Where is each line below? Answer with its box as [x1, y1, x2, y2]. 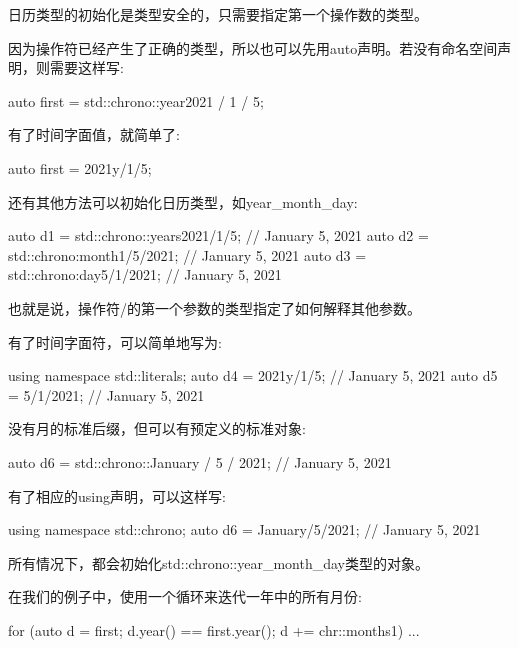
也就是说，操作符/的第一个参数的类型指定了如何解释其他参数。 [8, 297, 421, 318]
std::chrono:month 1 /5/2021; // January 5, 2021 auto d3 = [8, 244, 367, 265]
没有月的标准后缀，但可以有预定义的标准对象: [8, 418, 306, 439]
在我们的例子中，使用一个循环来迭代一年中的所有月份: [8, 586, 362, 607]
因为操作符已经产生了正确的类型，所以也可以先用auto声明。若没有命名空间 [8, 37, 498, 58]
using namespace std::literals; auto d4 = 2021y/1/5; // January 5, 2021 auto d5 [8, 365, 498, 386]
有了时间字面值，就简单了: [8, 124, 180, 145]
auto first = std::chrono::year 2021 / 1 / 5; [8, 90, 264, 111]
